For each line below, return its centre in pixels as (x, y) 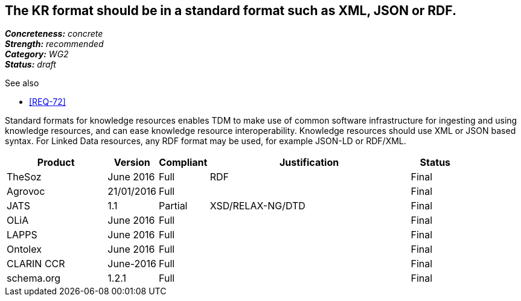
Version (132, 163)
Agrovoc (26, 192)
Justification (309, 163)
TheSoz (24, 177)
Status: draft (30, 65)
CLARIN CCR (36, 264)
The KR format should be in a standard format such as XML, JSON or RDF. (231, 11)
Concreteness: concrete (54, 34)
